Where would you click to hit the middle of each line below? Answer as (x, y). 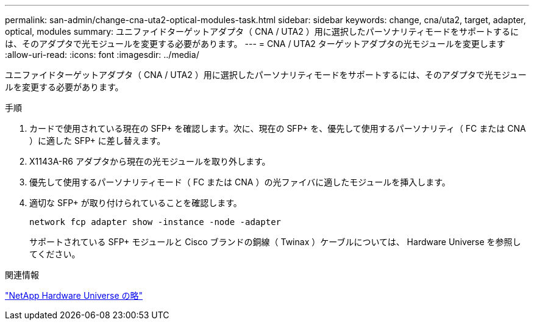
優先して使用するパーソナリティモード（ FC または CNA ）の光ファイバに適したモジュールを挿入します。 (240, 182)
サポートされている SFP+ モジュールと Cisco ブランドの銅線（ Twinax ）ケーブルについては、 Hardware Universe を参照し (275, 242)
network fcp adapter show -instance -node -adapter (155, 222)
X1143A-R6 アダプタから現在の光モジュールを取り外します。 (150, 161)
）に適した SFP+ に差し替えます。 (98, 141)
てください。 (55, 254)
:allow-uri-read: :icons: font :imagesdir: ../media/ (102, 55)
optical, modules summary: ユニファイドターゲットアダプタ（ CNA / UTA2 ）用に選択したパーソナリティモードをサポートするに (262, 31)
